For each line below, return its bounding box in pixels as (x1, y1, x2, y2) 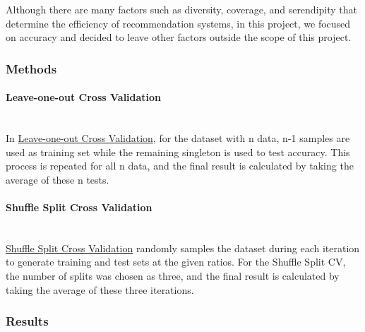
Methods (6, 59, 57, 77)
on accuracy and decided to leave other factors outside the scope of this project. (6, 30, 352, 45)
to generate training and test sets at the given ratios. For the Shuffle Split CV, (6, 254, 346, 269)
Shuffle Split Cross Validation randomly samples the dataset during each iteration (6, 240, 360, 255)
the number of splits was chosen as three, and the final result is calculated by (6, 268, 340, 283)
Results (6, 312, 49, 330)
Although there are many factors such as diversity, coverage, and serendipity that (6, 2, 358, 16)
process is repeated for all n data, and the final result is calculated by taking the (6, 158, 354, 173)
